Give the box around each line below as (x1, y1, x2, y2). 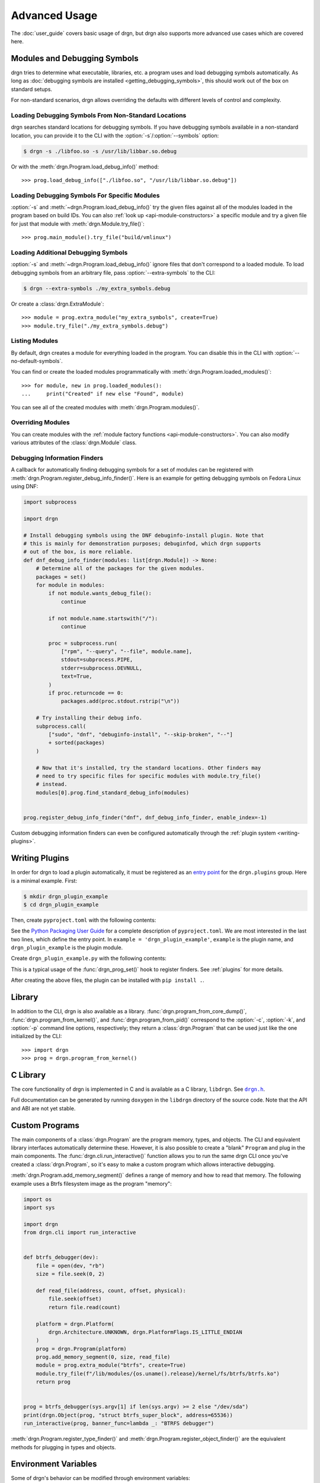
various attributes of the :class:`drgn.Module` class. (11, 439, 137, 446)
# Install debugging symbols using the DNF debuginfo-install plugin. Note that (23, 532, 264, 539)
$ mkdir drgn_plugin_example (23, 893, 108, 900)
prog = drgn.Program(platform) (36, 1345, 127, 1352)
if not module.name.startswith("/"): (48, 615, 158, 622)
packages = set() (36, 573, 87, 580)
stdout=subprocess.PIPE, (60, 656, 133, 663)
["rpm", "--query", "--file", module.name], (60, 648, 193, 655)
